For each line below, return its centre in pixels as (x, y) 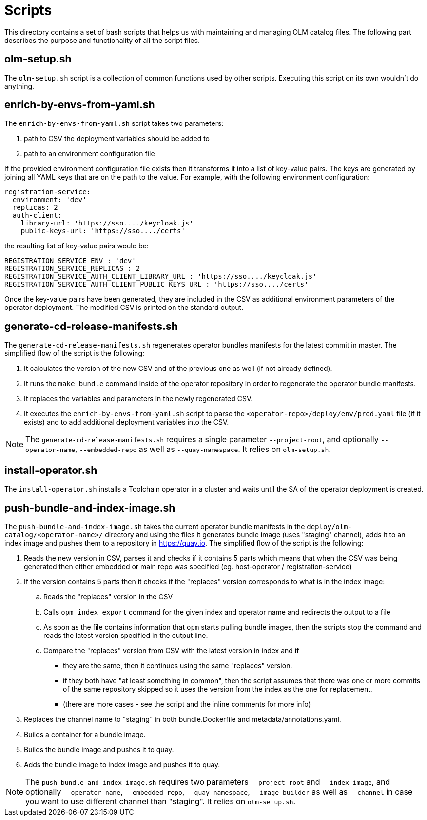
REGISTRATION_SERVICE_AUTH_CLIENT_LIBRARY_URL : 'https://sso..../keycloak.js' (161, 277)
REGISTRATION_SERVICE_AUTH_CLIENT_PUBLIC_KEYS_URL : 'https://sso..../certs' (156, 284)
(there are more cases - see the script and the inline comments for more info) (187, 704)
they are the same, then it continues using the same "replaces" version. (178, 665)
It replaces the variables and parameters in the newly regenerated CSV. (138, 399)
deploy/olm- (329, 526)
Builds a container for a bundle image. (85, 734)
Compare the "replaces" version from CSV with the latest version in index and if (171, 650)
